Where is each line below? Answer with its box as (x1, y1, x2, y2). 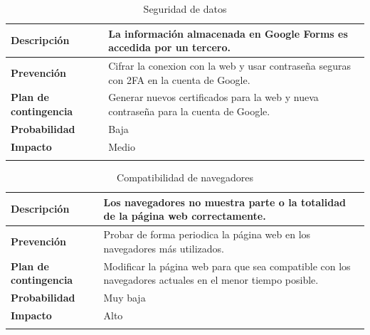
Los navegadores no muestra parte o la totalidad (103, 194, 346, 209)
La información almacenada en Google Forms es (108, 26, 348, 41)
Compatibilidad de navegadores (117, 170, 253, 185)
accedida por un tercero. (108, 40, 231, 55)
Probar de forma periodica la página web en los (103, 227, 311, 242)
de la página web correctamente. (103, 208, 266, 223)
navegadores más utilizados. (103, 240, 224, 255)
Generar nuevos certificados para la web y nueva (108, 90, 319, 105)
